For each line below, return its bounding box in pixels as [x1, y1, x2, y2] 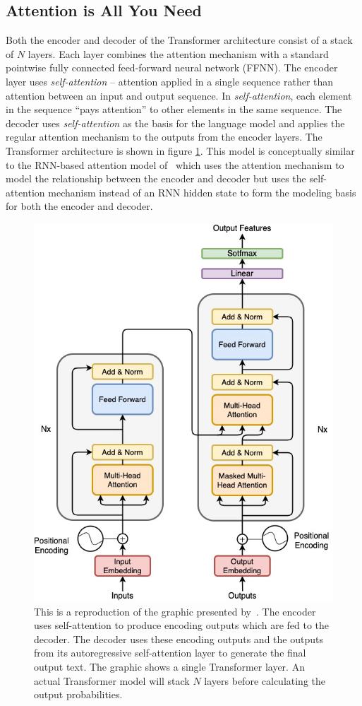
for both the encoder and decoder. [6, 199, 153, 213]
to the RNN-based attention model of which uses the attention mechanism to [6, 157, 344, 172]
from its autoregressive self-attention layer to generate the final [34, 645, 306, 660]
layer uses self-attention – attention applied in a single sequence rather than [6, 73, 334, 88]
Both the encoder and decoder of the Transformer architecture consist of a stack [6, 33, 353, 47]
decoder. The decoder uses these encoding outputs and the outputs [34, 631, 323, 646]
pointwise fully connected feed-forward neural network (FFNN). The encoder [6, 60, 338, 75]
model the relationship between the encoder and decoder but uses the [6, 171, 306, 186]
